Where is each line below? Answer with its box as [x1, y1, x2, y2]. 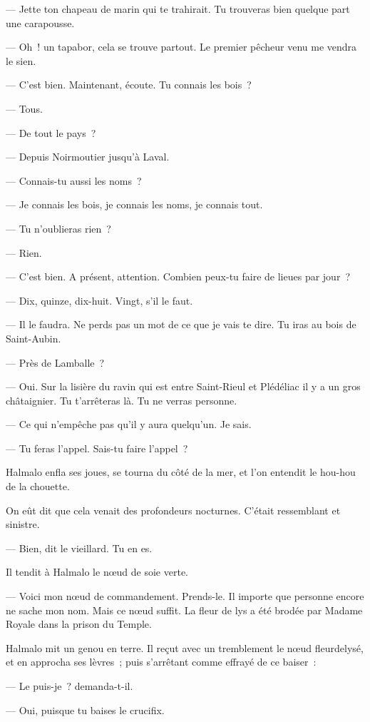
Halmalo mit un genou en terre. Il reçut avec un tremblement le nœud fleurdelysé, [6, 640, 364, 655]
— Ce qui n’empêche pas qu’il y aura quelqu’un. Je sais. [6, 417, 252, 432]
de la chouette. [6, 479, 70, 494]
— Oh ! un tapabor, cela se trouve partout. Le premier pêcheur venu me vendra [6, 39, 357, 54]
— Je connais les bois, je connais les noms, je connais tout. [6, 197, 263, 212]
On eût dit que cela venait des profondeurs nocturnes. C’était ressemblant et [6, 502, 341, 517]
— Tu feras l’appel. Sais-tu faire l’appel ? [6, 440, 188, 455]
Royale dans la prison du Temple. [6, 616, 152, 631]
